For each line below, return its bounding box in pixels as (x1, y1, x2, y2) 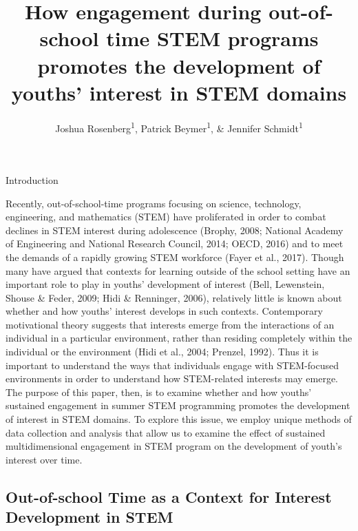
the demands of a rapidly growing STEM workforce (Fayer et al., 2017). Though (6, 249, 344, 264)
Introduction (6, 172, 59, 187)
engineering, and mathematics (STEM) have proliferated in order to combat (6, 209, 326, 224)
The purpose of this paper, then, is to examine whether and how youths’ (6, 384, 312, 399)
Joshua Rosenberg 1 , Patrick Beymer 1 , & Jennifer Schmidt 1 (55, 118, 303, 135)
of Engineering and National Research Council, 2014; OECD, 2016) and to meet (6, 236, 344, 251)
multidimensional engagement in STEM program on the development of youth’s (6, 439, 342, 453)
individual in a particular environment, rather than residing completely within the (6, 331, 352, 345)
